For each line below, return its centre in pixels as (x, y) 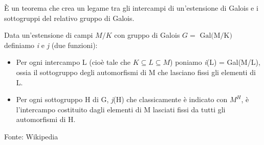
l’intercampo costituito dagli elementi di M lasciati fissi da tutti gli (121, 109)
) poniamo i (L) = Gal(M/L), (215, 62)
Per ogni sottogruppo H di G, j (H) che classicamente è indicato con (122, 99)
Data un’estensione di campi (49, 35)
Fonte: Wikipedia (31, 136)
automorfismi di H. (46, 119)
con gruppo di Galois (147, 35)
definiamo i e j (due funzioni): (51, 45)
